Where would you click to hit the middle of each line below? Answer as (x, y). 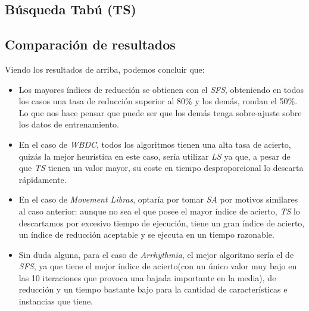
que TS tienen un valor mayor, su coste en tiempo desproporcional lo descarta (161, 168)
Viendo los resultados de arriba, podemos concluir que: (105, 69)
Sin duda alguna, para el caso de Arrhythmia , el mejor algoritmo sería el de (156, 254)
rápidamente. (43, 179)
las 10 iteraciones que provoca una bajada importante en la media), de (147, 277)
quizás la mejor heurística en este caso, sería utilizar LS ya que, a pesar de (154, 156)
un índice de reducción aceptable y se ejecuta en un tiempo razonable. (146, 234)
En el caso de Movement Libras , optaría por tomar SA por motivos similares (158, 199)
